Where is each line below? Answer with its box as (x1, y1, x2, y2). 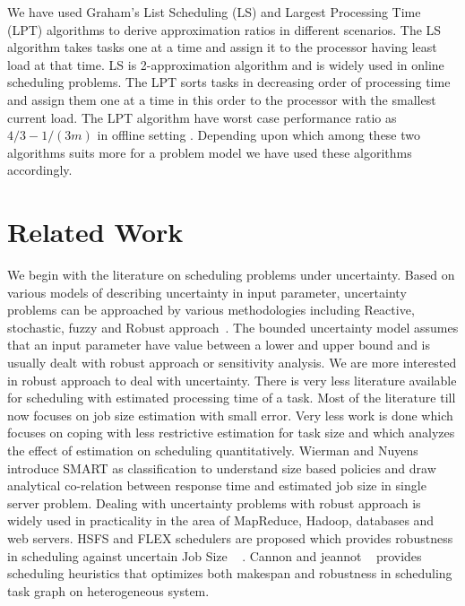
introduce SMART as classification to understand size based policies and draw (7, 458, 436, 477)
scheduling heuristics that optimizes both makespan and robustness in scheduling (7, 564, 452, 583)
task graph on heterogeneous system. (7, 581, 210, 600)
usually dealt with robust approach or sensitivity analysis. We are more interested (7, 353, 457, 372)
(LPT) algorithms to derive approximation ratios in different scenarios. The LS (7, 20, 442, 39)
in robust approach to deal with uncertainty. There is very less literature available (7, 370, 457, 389)
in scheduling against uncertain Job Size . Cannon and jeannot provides (7, 546, 422, 565)
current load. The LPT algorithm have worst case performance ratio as (7, 108, 397, 126)
